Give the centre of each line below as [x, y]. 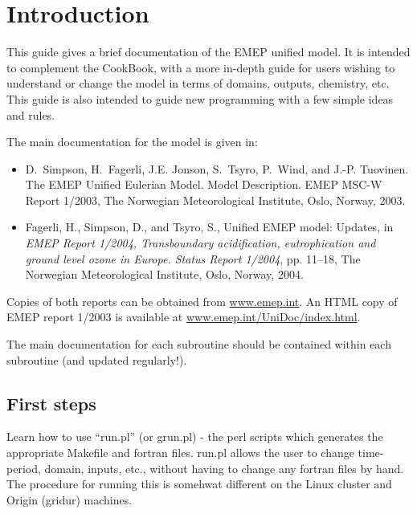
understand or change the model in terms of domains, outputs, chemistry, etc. [198, 83]
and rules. [31, 114]
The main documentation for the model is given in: [132, 142]
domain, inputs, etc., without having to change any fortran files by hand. [224, 468]
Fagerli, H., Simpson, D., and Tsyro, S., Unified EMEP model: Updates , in [209, 227]
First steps [51, 403]
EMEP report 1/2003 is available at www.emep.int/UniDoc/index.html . [184, 317]
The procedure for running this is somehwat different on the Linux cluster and [199, 484]
